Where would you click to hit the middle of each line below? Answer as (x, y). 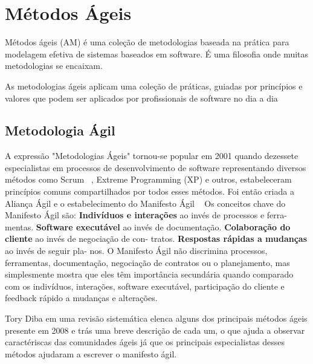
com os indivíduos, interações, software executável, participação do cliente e (145, 286)
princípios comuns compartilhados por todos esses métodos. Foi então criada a (150, 191)
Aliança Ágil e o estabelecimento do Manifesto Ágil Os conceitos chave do (145, 203)
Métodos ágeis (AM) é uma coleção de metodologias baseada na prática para (147, 42)
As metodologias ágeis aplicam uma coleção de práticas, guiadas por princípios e (154, 86)
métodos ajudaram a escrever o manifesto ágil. (91, 353)
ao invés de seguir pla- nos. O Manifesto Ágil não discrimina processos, (136, 251)
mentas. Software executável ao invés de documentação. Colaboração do (148, 226)
